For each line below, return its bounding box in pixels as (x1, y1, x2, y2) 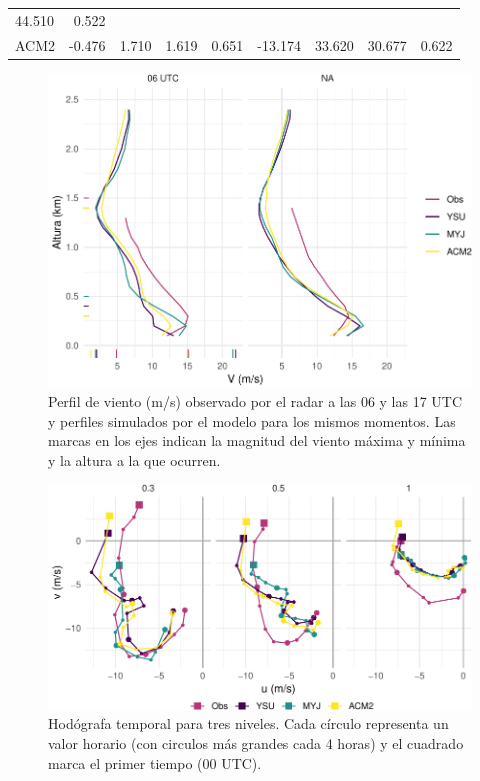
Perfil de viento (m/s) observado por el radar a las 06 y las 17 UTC (48, 391, 463, 412)
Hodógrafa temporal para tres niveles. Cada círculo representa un (48, 713, 449, 734)
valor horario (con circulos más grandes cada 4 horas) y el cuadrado (48, 732, 464, 753)
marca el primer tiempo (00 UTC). (48, 752, 262, 773)
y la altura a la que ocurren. (48, 449, 221, 470)
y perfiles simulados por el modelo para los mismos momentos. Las (48, 410, 456, 431)
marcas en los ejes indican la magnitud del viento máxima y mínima (48, 430, 466, 451)
